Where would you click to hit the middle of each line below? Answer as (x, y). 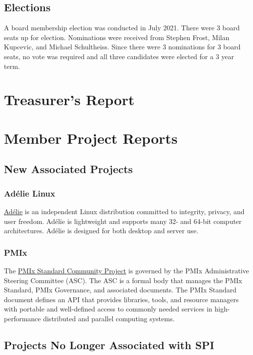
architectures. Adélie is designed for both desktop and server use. (101, 231)
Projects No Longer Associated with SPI (109, 344)
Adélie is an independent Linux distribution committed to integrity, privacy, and (124, 211)
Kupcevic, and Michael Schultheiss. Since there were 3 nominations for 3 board (122, 47)
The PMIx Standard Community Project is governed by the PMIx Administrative (126, 270)
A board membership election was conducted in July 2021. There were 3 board (122, 28)
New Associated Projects (68, 169)
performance (22, 318)
